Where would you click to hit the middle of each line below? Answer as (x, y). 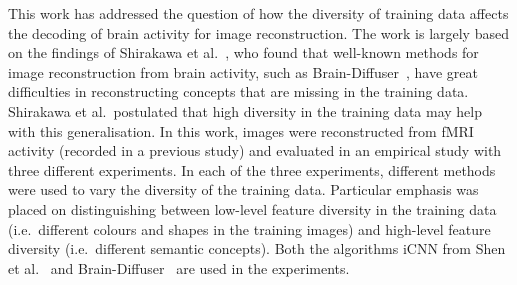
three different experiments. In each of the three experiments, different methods (252, 169)
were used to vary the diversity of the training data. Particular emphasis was (243, 189)
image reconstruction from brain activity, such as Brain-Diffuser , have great (243, 71)
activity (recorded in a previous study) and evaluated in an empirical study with (255, 150)
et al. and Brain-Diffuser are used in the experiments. (179, 267)
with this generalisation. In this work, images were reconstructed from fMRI (241, 130)
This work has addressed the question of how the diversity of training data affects (258, 13)
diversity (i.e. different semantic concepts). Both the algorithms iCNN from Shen (257, 248)
